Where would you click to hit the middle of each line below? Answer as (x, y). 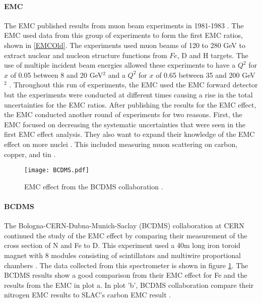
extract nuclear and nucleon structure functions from (86, 55)
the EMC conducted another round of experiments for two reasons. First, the (123, 114)
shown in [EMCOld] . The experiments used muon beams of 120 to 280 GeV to (125, 45)
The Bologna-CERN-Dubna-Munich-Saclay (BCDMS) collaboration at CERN (124, 225)
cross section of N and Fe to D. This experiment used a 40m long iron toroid (122, 245)
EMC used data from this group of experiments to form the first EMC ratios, (123, 35)
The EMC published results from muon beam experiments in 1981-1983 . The (124, 25)
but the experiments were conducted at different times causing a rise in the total (128, 94)
